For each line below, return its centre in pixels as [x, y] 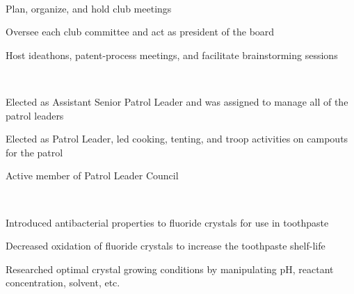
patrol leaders [35, 115]
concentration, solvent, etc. [63, 283]
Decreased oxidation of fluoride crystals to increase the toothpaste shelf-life [166, 246]
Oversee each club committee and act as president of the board [140, 32]
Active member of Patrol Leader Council [92, 175]
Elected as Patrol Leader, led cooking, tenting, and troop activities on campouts [177, 139]
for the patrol [34, 152]
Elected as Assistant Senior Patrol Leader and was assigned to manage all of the [177, 101]
